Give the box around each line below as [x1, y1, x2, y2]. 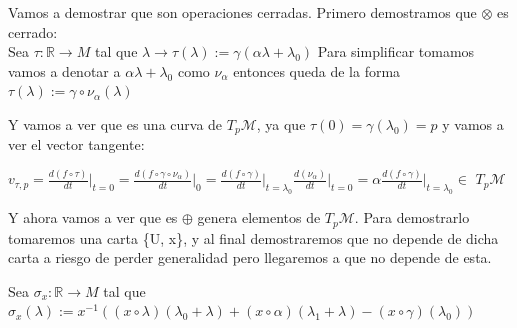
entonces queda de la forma [233, 60, 401, 81]
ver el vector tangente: [8, 134, 145, 155]
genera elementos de [197, 207, 321, 228]
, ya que [256, 113, 306, 134]
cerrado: [8, 21, 58, 42]
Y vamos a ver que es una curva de [8, 113, 223, 134]
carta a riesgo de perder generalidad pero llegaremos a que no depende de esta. [8, 247, 492, 268]
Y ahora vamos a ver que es [8, 207, 178, 228]
